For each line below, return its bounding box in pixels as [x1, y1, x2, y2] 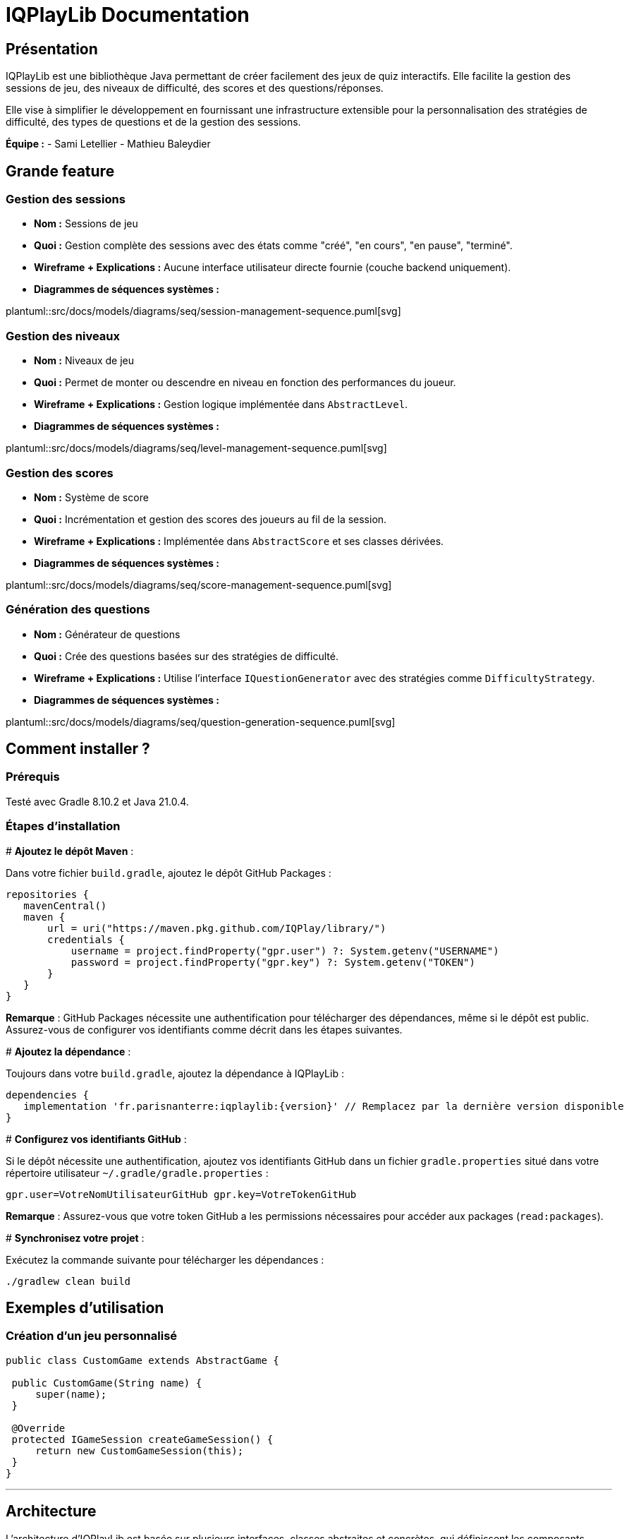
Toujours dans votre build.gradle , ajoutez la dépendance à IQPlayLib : [6, 1067, 344, 1079]
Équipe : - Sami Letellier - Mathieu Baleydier [6, 138, 211, 150]
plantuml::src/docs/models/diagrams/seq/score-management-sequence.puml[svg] [6, 578, 392, 591]
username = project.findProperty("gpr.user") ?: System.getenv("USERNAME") [71, 945, 499, 957]
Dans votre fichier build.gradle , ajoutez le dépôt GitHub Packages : [6, 866, 331, 879]
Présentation [6, 40, 98, 58]
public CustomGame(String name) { [11, 1377, 202, 1389]
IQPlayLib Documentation [6, 3, 250, 27]
